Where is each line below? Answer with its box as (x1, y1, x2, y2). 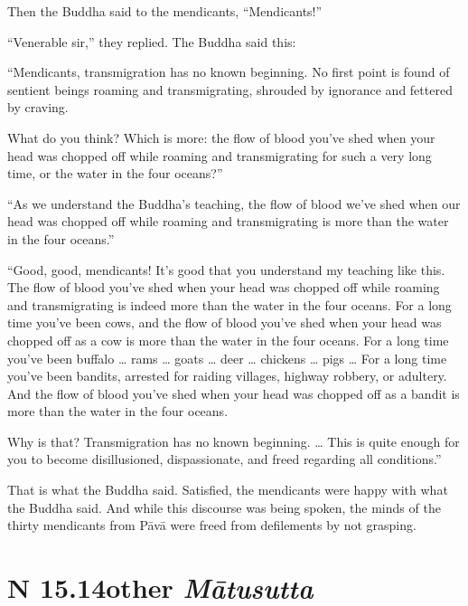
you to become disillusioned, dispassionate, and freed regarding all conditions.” (7, 450, 442, 469)
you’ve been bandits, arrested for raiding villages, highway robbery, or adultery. (7, 366, 447, 385)
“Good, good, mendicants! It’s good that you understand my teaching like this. (7, 260, 445, 279)
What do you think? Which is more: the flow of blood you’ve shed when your (7, 128, 435, 147)
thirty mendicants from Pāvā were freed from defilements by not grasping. (7, 516, 417, 535)
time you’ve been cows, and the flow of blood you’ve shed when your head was (7, 313, 442, 332)
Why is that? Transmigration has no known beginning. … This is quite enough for (7, 431, 460, 450)
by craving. (7, 98, 69, 117)
